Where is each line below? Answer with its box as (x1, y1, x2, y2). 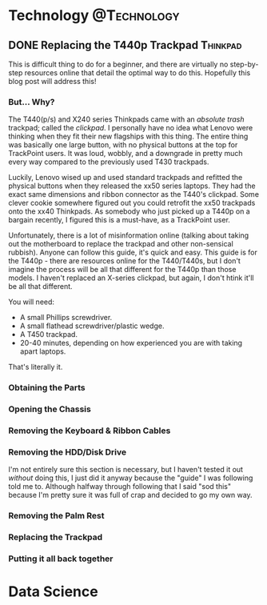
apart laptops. (19, 347, 66, 356)
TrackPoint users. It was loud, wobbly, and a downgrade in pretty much (8, 149, 243, 158)
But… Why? (8, 96, 55, 107)
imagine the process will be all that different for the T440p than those (8, 265, 237, 274)
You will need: (8, 297, 54, 307)
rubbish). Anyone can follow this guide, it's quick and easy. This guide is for (8, 247, 258, 258)
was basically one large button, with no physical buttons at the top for (8, 140, 238, 150)
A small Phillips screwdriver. (19, 313, 113, 323)
